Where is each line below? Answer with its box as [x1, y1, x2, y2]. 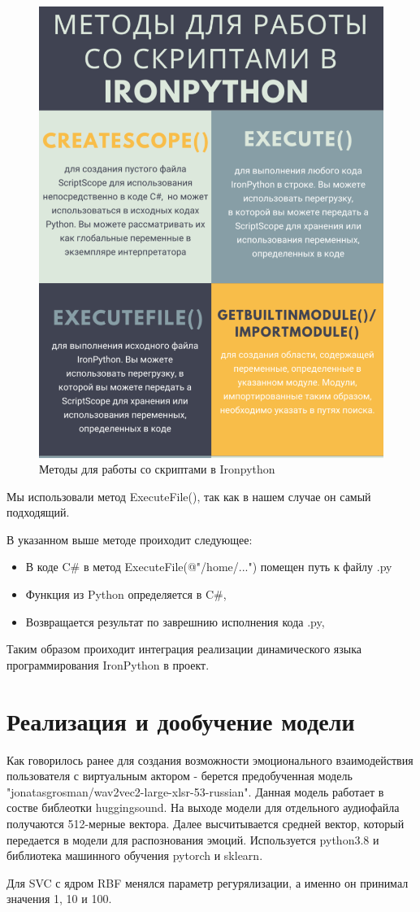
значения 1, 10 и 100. [6, 890, 112, 907]
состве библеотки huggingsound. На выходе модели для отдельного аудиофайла [6, 799, 400, 816]
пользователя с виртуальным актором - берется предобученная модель [6, 767, 353, 784]
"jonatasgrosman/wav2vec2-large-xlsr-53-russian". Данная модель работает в [6, 783, 384, 800]
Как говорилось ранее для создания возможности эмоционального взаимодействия [6, 751, 414, 768]
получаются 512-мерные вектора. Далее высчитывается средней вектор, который [6, 814, 405, 831]
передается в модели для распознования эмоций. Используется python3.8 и [6, 831, 379, 848]
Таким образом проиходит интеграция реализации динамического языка [6, 640, 362, 657]
